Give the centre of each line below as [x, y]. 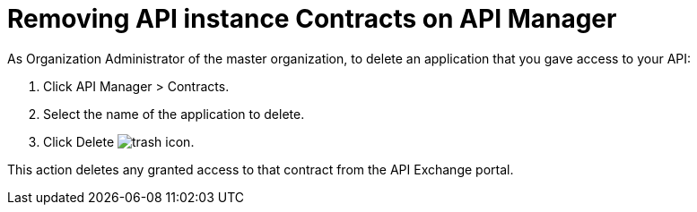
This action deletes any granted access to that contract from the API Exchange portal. [261, 169]
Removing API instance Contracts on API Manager [312, 19]
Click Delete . [119, 141]
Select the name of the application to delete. [174, 114]
